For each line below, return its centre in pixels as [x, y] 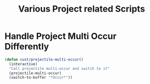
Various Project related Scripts [82, 9]
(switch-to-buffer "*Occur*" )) [41, 78]
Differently [27, 47]
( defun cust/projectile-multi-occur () [44, 59]
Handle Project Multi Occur [61, 36]
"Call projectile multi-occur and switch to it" [59, 68]
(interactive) [23, 64]
